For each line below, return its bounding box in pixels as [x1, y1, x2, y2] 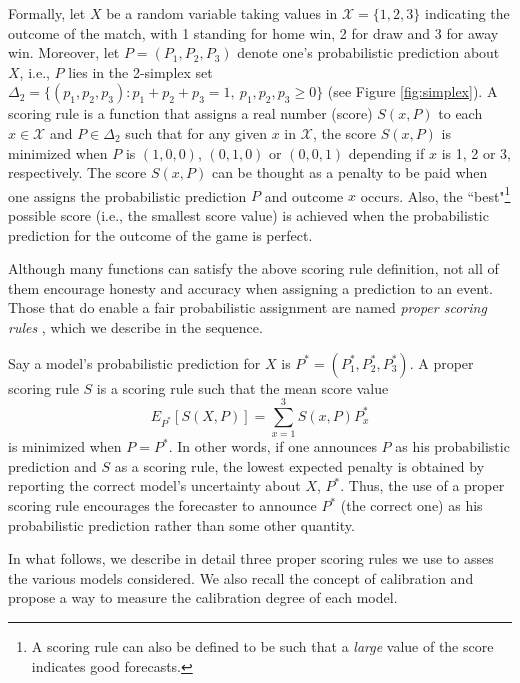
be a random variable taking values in [106, 3, 338, 23]
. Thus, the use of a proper [340, 475, 505, 496]
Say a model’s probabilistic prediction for [8, 352, 261, 373]
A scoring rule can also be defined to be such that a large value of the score [31, 636, 494, 657]
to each [438, 103, 483, 124]
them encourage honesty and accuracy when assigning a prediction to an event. [8, 277, 493, 298]
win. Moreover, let [8, 42, 120, 63]
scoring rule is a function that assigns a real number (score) [8, 103, 373, 124]
